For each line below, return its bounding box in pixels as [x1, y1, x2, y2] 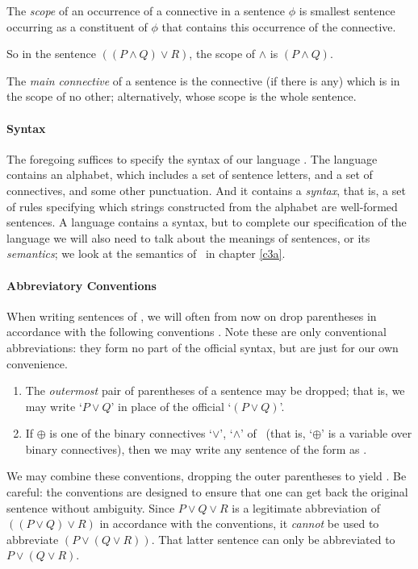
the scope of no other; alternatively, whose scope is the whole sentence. [6, 88, 357, 105]
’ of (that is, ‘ [240, 425, 313, 442]
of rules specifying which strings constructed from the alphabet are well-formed [6, 197, 398, 214]
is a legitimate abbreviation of [232, 499, 380, 516]
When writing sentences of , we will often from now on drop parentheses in [6, 307, 377, 324]
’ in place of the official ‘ [111, 397, 232, 414]
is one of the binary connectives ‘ [49, 425, 212, 442]
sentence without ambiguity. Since [6, 499, 175, 516]
